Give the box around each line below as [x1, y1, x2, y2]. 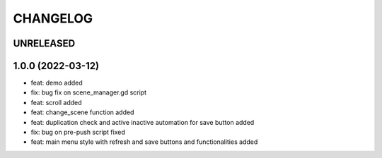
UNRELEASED [13, 37, 76, 49]
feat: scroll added [30, 98, 82, 107]
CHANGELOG [13, 11, 93, 26]
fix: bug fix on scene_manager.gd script [30, 88, 147, 97]
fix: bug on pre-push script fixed [30, 128, 125, 137]
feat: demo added [30, 78, 83, 87]
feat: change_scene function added [30, 108, 134, 116]
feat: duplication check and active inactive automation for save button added [30, 118, 255, 126]
